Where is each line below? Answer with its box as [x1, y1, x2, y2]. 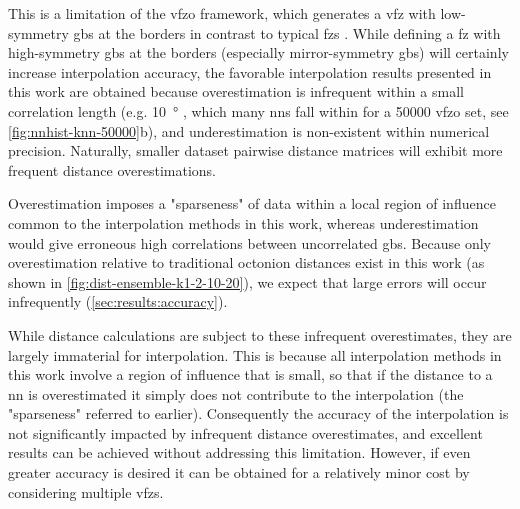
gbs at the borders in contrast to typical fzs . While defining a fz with [73, 22, 501, 43]
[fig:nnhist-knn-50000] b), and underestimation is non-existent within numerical [8, 120, 490, 141]
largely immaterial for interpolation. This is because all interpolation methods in [8, 344, 502, 365]
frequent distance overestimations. [8, 159, 216, 180]
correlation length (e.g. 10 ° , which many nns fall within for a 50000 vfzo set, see [8, 100, 509, 121]
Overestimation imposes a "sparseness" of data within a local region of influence [8, 193, 496, 214]
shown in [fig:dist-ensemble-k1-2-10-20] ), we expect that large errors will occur [8, 271, 487, 292]
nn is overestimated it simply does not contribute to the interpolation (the [8, 383, 464, 404]
